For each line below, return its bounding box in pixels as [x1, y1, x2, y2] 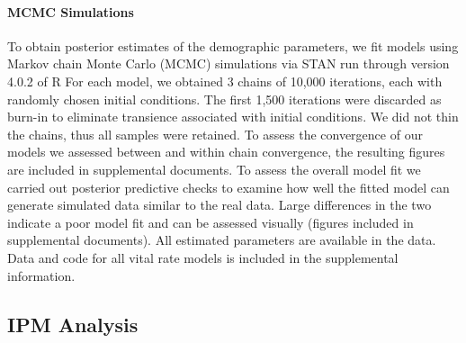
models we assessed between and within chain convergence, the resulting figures [7, 142, 445, 161]
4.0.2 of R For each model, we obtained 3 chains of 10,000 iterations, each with [7, 71, 443, 90]
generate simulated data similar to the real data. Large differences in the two [7, 195, 432, 214]
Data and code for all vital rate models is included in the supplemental [7, 248, 399, 266]
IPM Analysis [7, 310, 139, 338]
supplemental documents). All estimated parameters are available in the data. [7, 230, 436, 249]
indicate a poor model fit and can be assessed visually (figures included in [7, 212, 414, 231]
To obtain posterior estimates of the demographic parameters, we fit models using [7, 36, 459, 55]
